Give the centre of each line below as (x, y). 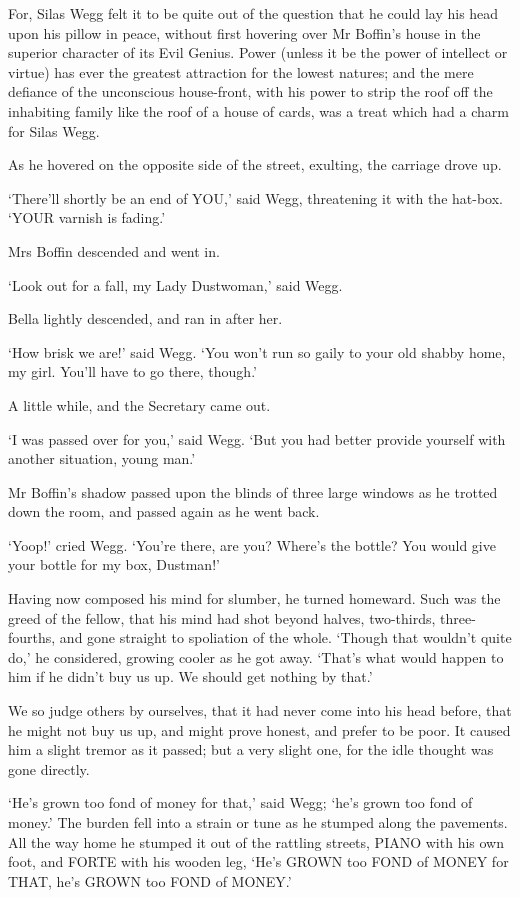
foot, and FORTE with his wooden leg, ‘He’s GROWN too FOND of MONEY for (258, 861)
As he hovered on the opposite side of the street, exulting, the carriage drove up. (255, 164)
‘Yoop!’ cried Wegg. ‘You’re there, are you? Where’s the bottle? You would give (252, 544)
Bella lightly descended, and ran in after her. (145, 318)
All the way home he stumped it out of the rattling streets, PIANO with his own (256, 841)
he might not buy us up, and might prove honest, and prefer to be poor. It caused (259, 729)
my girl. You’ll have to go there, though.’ (132, 371)
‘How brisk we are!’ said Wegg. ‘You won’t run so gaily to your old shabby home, (257, 351)
